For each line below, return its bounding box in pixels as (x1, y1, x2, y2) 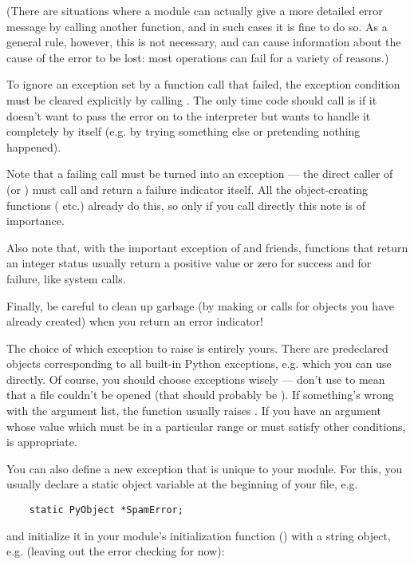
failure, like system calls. (6, 270, 126, 286)
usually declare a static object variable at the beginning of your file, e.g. (6, 476, 358, 492)
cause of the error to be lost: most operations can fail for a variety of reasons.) (6, 49, 389, 65)
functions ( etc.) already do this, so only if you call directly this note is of (6, 196, 366, 213)
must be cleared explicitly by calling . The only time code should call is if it (6, 91, 377, 108)
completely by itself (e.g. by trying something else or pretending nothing (6, 123, 361, 140)
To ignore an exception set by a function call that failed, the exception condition (6, 76, 400, 93)
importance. (6, 212, 65, 229)
